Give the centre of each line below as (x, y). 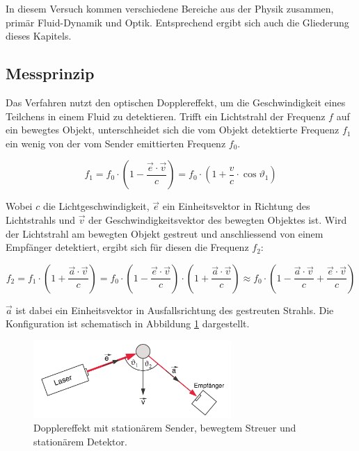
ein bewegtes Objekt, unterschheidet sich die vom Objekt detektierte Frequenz (173, 130)
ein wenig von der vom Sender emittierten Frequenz (116, 143)
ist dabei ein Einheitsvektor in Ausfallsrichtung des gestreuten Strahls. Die (175, 310)
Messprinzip (50, 73)
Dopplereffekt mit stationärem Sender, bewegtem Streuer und (165, 428)
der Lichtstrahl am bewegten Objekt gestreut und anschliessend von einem (165, 233)
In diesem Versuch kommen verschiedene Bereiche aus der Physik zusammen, (170, 8)
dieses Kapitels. (39, 36)
